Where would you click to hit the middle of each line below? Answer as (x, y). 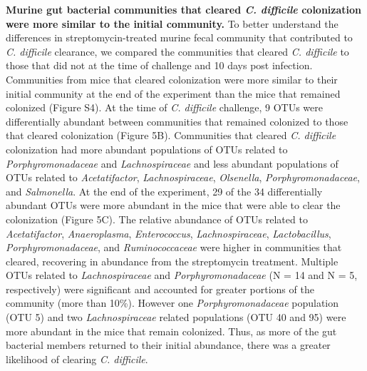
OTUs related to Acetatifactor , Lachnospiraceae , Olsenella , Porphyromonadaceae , (183, 177)
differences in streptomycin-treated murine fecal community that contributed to (179, 37)
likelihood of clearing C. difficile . (77, 359)
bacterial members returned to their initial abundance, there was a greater (168, 345)
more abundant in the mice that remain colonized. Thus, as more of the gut (171, 331)
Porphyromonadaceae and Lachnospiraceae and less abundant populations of (172, 163)
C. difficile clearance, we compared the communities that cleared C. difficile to (177, 51)
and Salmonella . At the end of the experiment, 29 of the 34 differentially (164, 191)
